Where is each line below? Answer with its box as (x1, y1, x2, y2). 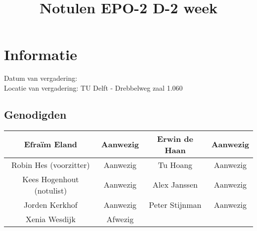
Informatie (4, 44, 77, 65)
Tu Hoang (158, 159, 193, 170)
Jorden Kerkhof (23, 198, 78, 210)
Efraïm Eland (24, 138, 78, 150)
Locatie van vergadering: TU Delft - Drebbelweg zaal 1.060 (4, 82, 183, 93)
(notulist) (34, 184, 67, 196)
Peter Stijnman (149, 198, 202, 210)
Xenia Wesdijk (25, 213, 76, 225)
